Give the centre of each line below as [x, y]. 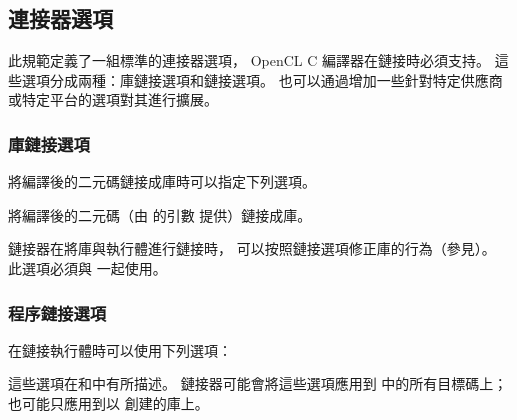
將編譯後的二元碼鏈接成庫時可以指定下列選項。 [162, 181]
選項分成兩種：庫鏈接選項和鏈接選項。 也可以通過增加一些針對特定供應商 [262, 79]
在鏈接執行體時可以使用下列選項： [120, 349]
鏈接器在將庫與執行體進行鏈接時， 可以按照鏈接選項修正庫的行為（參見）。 [252, 248]
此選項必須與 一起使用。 [87, 267]
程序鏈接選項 [57, 312]
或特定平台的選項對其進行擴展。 [113, 99]
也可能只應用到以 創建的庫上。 [108, 402]
